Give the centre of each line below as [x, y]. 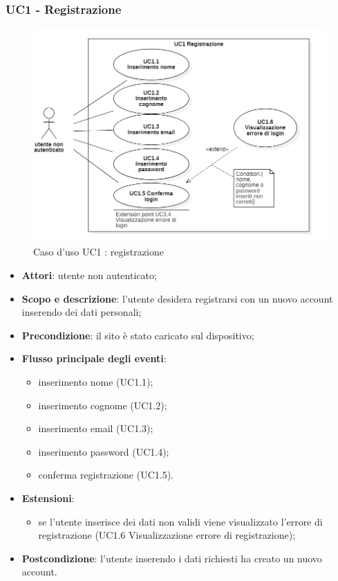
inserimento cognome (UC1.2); [103, 405]
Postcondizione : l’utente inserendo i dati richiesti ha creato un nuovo [172, 558]
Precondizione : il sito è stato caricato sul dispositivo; [138, 335]
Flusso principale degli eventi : [94, 358]
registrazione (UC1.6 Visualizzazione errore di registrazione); [167, 535]
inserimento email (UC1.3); [96, 428]
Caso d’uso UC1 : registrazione [98, 252]
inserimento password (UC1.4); [104, 451]
